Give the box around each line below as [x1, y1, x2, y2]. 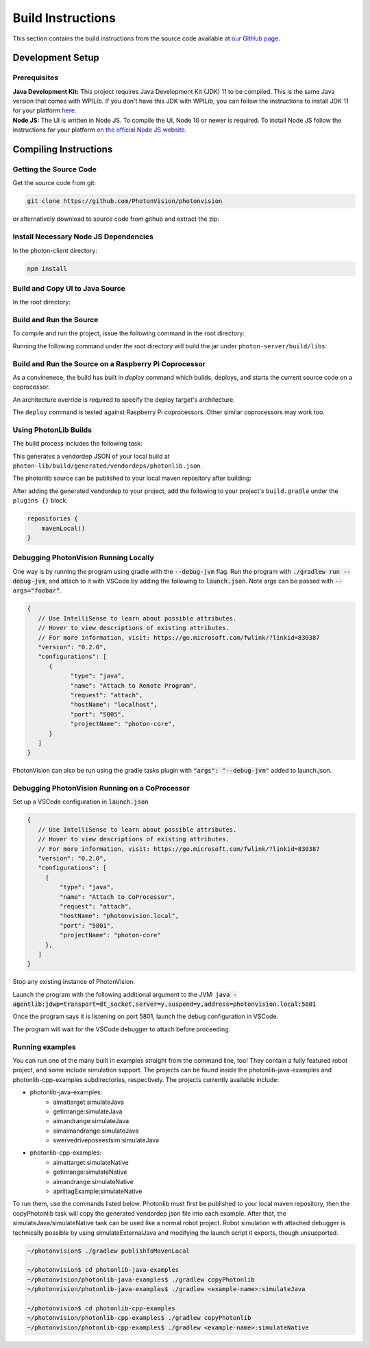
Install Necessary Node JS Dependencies [12, 232, 153, 241]
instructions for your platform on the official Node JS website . [12, 125, 187, 134]
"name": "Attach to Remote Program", [70, 682, 197, 689]
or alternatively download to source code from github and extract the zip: [12, 215, 219, 223]
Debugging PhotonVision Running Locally [12, 553, 154, 562]
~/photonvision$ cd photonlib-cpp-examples [27, 1304, 176, 1312]
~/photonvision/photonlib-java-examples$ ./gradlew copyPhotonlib [27, 1275, 255, 1284]
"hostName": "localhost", [70, 701, 158, 709]
